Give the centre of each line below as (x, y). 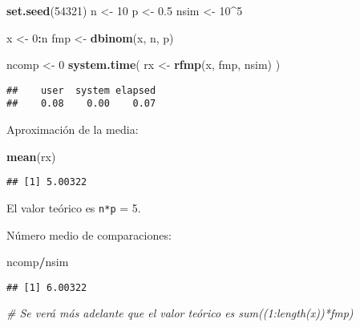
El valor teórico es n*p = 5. (74, 207)
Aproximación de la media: (73, 129)
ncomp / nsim (38, 262)
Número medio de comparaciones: (89, 234)
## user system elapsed (81, 90)
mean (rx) (31, 156)
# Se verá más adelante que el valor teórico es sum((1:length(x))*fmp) (180, 313)
